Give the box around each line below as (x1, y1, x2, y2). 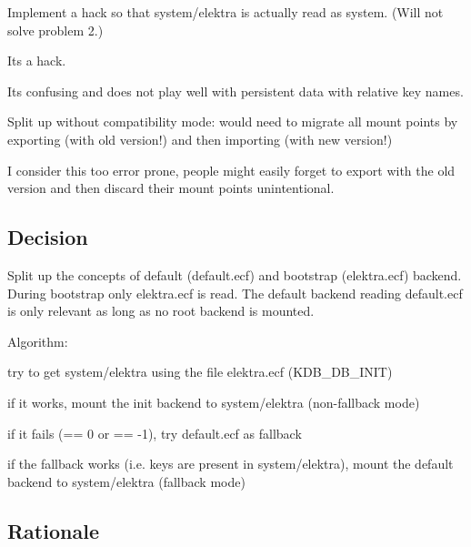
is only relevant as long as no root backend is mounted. (7, 301, 315, 320)
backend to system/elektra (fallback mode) (7, 471, 246, 491)
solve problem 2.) (7, 20, 104, 39)
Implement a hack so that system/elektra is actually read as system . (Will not (7, 3, 444, 21)
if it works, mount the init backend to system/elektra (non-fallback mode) (7, 392, 420, 411)
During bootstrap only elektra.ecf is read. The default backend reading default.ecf (7, 283, 463, 302)
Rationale (7, 516, 99, 544)
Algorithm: (7, 331, 68, 350)
